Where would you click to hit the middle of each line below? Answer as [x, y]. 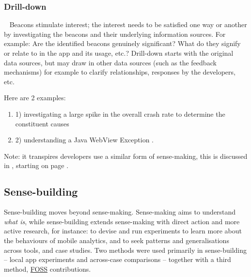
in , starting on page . [36, 165]
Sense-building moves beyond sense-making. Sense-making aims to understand [120, 212]
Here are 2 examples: [35, 98]
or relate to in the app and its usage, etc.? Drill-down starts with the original [119, 53]
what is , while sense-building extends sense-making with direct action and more [122, 221]
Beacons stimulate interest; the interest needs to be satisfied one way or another [128, 24]
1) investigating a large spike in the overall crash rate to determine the [120, 114]
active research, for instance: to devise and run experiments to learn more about [123, 231]
